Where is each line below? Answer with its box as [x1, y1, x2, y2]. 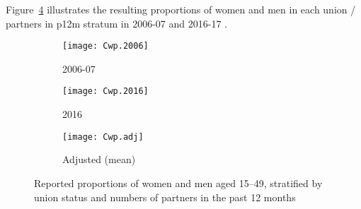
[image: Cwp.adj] [62, 131, 144, 142]
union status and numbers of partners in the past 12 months [34, 189, 296, 204]
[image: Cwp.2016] [62, 86, 149, 97]
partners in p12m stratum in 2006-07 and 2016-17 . [6, 16, 227, 30]
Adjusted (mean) [62, 152, 136, 167]
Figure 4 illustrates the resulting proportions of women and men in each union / [6, 2, 356, 16]
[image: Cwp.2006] [62, 41, 149, 52]
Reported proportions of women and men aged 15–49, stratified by [34, 175, 323, 190]
